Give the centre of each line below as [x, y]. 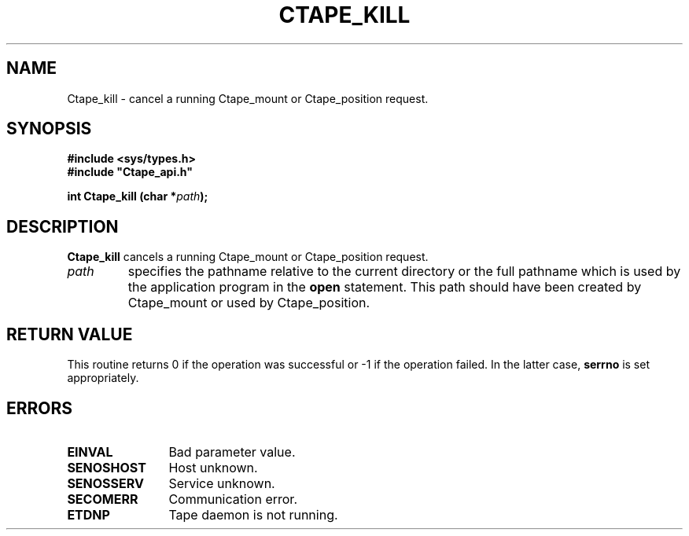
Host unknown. [213, 467]
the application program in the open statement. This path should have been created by [385, 287]
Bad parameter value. [232, 452]
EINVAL [90, 452]
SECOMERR [103, 499]
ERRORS [40, 408]
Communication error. [233, 499]
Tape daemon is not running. [253, 514]
